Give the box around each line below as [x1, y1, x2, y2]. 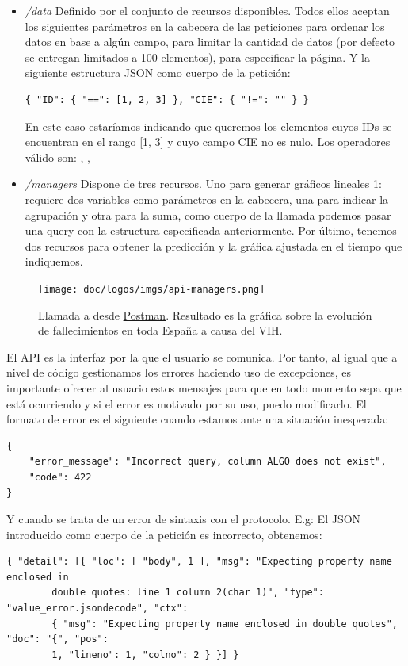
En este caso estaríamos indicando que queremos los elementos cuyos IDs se [25, 117, 392, 134]
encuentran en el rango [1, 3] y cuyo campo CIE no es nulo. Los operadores [25, 133, 391, 150]
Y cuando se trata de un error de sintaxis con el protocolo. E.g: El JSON [6, 511, 361, 527]
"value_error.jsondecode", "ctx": [6, 603, 189, 614]
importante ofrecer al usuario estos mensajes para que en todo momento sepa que [6, 379, 402, 396]
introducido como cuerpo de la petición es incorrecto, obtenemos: [6, 526, 322, 542]
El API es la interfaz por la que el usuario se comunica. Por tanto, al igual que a [6, 348, 398, 365]
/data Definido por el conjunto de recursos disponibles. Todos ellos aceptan [25, 2, 390, 18]
